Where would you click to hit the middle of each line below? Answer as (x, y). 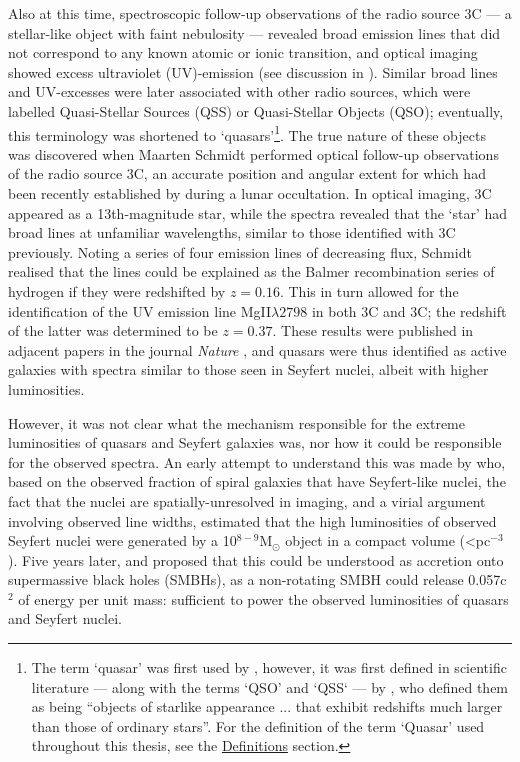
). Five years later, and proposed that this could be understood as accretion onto (256, 559)
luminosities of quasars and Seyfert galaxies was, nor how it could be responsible (255, 442)
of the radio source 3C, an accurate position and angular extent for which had (247, 173)
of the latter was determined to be (113, 330)
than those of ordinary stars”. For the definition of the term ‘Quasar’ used (258, 725)
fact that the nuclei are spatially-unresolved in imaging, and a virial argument (247, 500)
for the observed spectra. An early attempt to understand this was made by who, (257, 461)
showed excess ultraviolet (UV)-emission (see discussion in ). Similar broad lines (253, 71)
